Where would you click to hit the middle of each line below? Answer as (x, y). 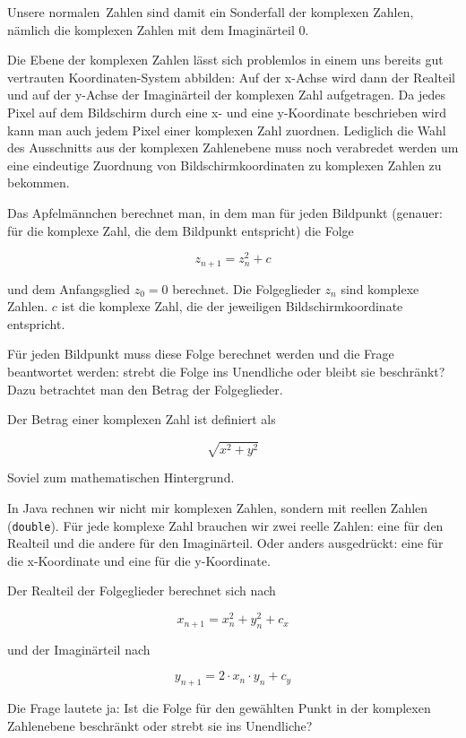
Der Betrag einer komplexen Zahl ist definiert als (142, 419)
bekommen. (39, 182)
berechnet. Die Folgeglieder (246, 288)
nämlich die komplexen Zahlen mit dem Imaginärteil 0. (158, 29)
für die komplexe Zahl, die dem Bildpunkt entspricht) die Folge (181, 230)
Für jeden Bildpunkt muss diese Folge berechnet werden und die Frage (201, 354)
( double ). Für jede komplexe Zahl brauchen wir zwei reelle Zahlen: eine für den (225, 525)
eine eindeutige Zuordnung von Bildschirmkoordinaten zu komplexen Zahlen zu (224, 165)
